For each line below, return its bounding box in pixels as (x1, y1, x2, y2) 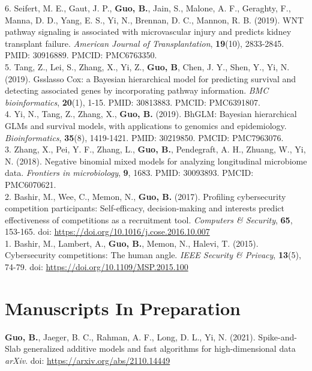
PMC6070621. (5, 178, 56, 190)
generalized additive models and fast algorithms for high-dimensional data (23, 342, 296, 355)
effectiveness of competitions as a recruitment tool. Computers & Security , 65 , (5, 213, 293, 226)
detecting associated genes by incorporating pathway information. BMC (5, 84, 269, 97)
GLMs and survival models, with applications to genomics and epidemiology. (5, 119, 287, 131)
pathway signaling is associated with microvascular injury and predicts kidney (5, 25, 292, 38)
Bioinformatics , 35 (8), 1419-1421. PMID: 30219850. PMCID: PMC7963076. (5, 131, 284, 143)
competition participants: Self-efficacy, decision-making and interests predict (5, 202, 284, 214)
